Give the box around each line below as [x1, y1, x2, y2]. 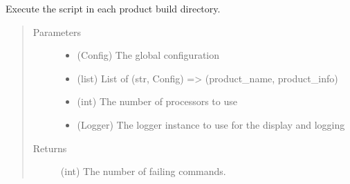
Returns [33, 140, 67, 155]
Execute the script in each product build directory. [6, 1, 221, 15]
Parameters [33, 24, 81, 39]
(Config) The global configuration [77, 48, 220, 62]
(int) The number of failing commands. [60, 164, 226, 178]
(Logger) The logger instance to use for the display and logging [77, 117, 345, 131]
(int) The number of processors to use [77, 94, 237, 109]
